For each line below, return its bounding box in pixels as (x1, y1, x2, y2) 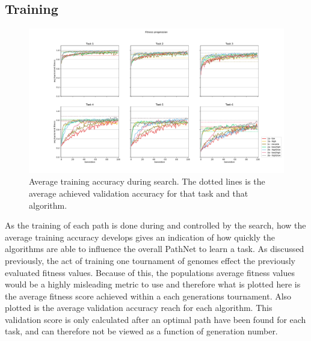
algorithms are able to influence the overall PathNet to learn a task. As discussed (5, 242, 304, 255)
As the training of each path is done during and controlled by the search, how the (5, 219, 306, 232)
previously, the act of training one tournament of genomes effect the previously (5, 254, 295, 266)
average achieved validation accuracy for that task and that (29, 186, 248, 199)
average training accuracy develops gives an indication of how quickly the (5, 230, 276, 243)
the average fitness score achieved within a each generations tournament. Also (5, 289, 292, 302)
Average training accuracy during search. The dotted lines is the (29, 175, 265, 188)
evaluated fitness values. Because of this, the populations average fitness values (5, 266, 295, 278)
